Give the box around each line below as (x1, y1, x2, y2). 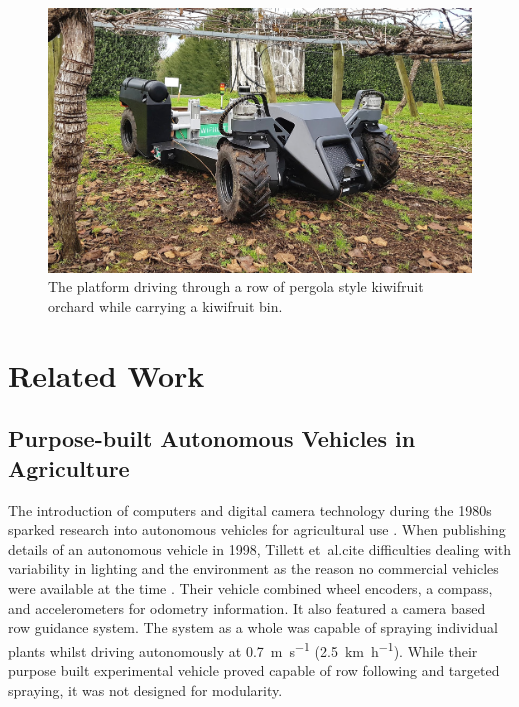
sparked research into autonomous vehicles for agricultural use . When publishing (8, 519, 506, 540)
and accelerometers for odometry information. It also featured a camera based (8, 597, 486, 618)
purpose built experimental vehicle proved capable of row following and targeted (8, 660, 500, 680)
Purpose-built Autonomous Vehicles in (8, 423, 416, 454)
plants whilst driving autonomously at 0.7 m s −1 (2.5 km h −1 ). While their (8, 637, 478, 661)
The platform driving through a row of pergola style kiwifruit (48, 276, 424, 297)
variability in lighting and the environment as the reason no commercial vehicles (8, 558, 499, 579)
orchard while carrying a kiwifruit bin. (48, 296, 283, 317)
